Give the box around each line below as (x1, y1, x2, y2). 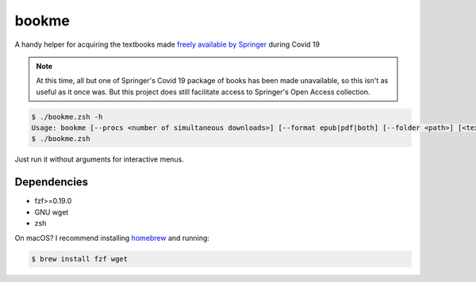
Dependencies (14, 175, 89, 189)
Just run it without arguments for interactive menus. (14, 154, 184, 164)
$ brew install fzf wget (31, 254, 129, 263)
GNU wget (34, 207, 69, 217)
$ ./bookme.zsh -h (31, 112, 103, 121)
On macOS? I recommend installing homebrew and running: (14, 233, 210, 242)
